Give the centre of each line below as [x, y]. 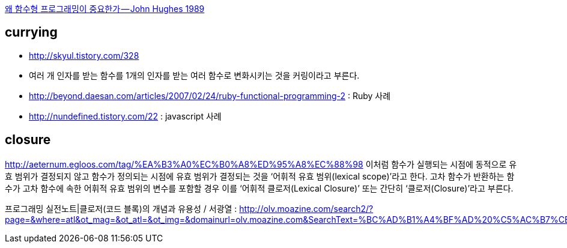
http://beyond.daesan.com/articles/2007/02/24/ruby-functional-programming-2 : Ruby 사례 [210, 95]
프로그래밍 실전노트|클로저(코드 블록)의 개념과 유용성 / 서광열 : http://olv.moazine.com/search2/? [189, 208]
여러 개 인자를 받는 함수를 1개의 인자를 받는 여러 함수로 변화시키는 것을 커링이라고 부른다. [194, 75]
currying [31, 32]
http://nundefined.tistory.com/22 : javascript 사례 [125, 116]
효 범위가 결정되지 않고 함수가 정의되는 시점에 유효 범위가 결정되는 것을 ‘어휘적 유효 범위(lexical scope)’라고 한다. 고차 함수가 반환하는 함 [260, 176]
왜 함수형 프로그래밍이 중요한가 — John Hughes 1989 [105, 9]
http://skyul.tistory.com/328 [84, 55]
